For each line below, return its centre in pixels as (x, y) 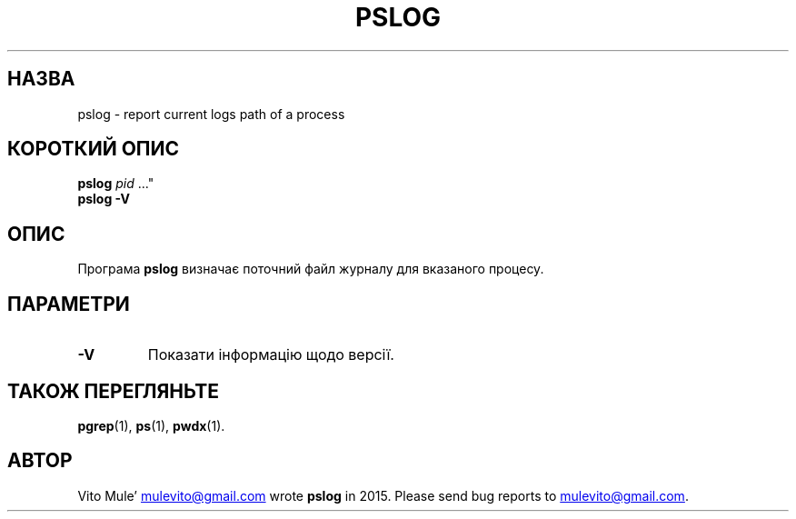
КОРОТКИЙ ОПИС (94, 149)
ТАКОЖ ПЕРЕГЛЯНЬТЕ (114, 391)
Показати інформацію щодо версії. (271, 355)
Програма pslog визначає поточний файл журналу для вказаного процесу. (311, 269)
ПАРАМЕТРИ (69, 304)
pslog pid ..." (116, 184)
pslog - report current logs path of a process (211, 114)
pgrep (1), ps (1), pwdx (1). (151, 425)
